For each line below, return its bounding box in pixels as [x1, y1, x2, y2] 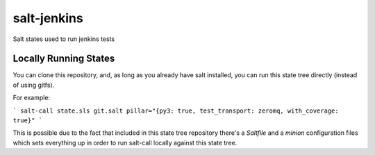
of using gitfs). [12, 81, 55, 89]
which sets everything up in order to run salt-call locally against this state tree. [12, 138, 237, 147]
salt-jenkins [12, 10, 83, 26]
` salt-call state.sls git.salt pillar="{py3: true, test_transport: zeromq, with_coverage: [12, 106, 340, 115]
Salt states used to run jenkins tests [12, 35, 115, 43]
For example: [12, 94, 51, 102]
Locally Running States [12, 53, 115, 65]
